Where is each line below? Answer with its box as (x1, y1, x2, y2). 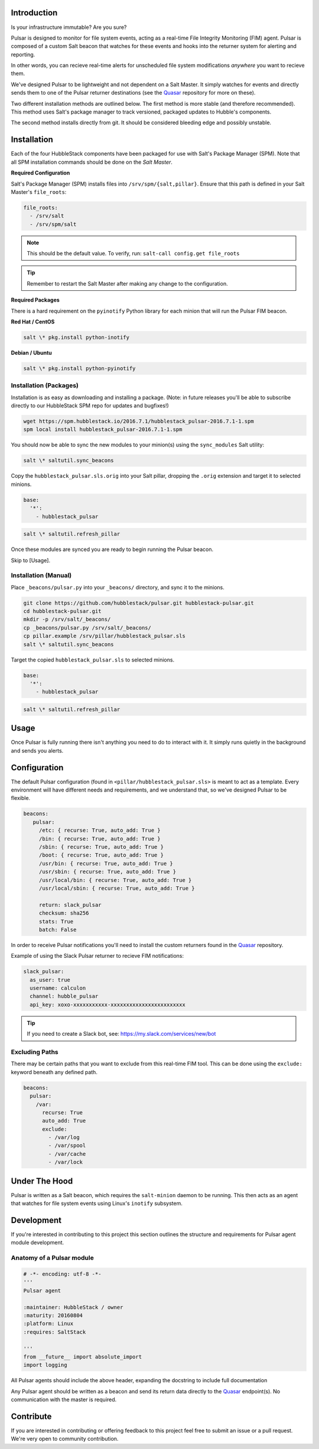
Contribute (11, 1411, 52, 1421)
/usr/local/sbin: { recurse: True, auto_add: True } (38, 884, 195, 892)
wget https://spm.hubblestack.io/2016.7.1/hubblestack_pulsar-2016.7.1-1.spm (23, 418, 254, 425)
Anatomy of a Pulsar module (11, 1254, 94, 1262)
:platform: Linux (23, 1320, 74, 1327)
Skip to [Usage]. (11, 556, 51, 564)
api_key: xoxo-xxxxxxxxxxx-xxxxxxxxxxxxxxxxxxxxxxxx (30, 1001, 185, 1008)
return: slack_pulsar (38, 902, 102, 908)
